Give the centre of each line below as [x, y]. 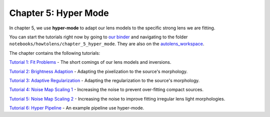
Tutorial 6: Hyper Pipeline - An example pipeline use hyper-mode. [77, 108]
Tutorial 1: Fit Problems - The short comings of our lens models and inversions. [90, 62]
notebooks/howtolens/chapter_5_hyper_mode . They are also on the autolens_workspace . [107, 44]
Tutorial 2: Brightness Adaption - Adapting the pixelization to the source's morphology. [98, 71]
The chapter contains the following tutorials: [54, 53]
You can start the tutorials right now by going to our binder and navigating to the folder [98, 37]
